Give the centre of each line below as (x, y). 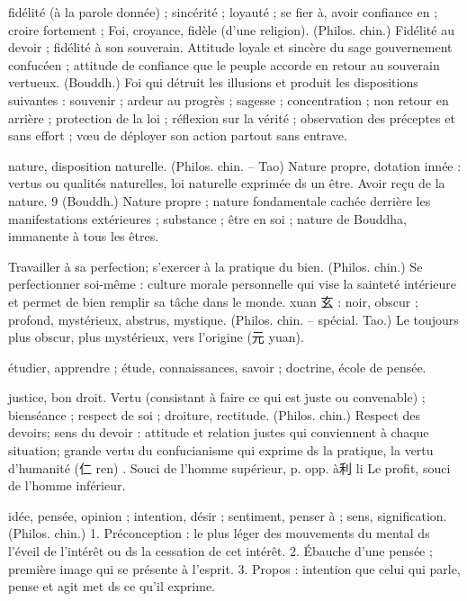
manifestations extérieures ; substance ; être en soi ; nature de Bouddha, (207, 218)
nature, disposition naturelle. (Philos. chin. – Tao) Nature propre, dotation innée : (235, 165)
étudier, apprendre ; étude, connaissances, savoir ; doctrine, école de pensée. (217, 367)
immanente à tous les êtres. (84, 236)
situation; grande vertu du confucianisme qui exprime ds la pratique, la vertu (221, 450)
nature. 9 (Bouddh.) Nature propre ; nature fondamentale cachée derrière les (220, 200)
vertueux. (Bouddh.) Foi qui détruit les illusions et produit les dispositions (213, 82)
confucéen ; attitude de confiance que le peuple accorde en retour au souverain (224, 64)
